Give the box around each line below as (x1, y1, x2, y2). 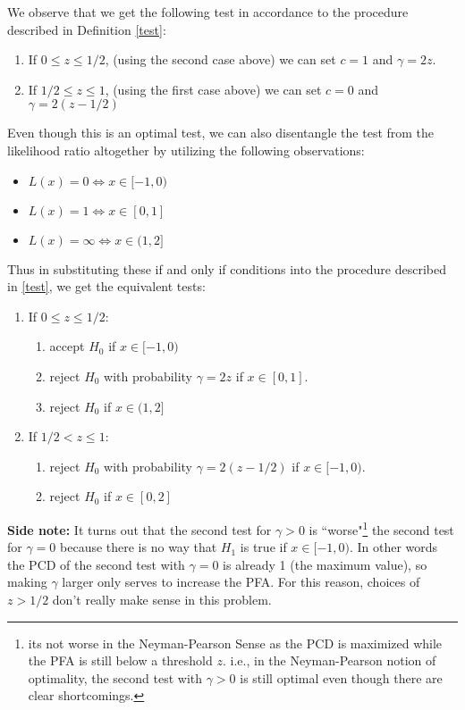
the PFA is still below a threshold (28, 651, 213, 670)
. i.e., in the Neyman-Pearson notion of (222, 651, 436, 670)
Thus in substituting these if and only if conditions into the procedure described (7, 259, 447, 278)
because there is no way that (60, 538, 217, 556)
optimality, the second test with (28, 668, 203, 687)
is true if (240, 538, 287, 556)
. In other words (349, 538, 438, 556)
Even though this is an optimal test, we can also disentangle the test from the (7, 123, 435, 142)
